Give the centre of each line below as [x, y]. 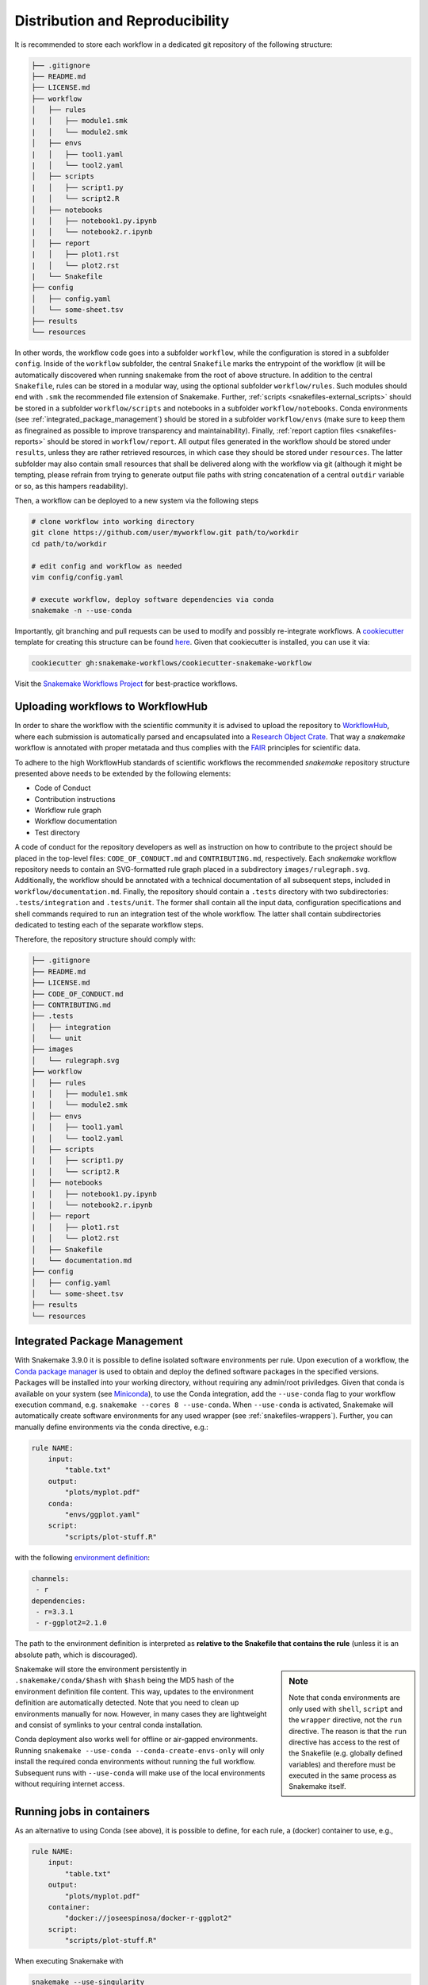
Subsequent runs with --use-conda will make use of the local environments [140, 1773]
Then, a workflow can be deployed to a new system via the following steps [137, 500]
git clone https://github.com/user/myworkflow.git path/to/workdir [165, 533]
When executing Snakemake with [69, 1961]
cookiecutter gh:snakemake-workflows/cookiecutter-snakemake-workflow [172, 663]
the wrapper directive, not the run [346, 1720]
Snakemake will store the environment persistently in [101, 1669]
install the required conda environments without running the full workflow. [135, 1762]
